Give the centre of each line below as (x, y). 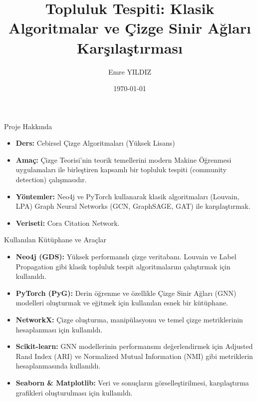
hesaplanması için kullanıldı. (59, 329)
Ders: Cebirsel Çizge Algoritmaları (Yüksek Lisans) (95, 143)
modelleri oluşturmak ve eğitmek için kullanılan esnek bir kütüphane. (122, 303)
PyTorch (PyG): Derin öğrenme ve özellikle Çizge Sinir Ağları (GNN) (126, 293)
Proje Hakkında (28, 126)
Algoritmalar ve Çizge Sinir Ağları (130, 28)
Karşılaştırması (130, 47)
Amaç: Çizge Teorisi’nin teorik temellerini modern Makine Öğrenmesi (124, 159)
